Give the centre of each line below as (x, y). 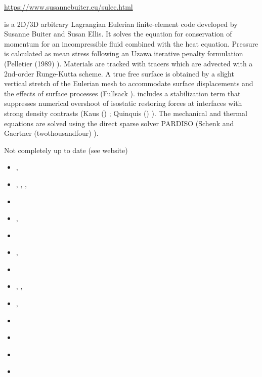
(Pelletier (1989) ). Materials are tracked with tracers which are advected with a (128, 63)
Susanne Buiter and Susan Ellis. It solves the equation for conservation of (118, 34)
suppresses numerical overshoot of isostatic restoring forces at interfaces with (123, 103)
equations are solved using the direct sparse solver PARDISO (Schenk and (119, 123)
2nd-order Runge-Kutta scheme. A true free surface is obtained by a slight (119, 73)
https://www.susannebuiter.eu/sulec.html (69, 7)
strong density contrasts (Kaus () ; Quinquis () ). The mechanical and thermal (126, 113)
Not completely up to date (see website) (66, 150)
